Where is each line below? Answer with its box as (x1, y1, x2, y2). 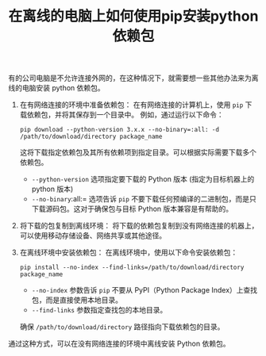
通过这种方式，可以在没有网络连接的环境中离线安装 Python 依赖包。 (8, 339, 230, 349)
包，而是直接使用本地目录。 (31, 295, 123, 305)
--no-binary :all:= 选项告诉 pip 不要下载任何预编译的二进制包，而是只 (31, 194, 256, 204)
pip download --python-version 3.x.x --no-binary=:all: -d (19, 126, 220, 134)
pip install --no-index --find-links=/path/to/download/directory (19, 263, 245, 272)
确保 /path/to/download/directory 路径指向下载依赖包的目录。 (19, 322, 225, 331)
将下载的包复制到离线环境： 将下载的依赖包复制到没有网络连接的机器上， (19, 221, 259, 231)
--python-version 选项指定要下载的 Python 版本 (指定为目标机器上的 (31, 174, 255, 184)
